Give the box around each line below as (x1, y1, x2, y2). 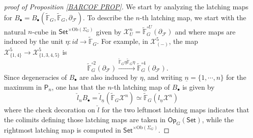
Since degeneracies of (4, 71, 67, 82)
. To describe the (83, 12, 134, 22)
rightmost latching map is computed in (4, 124, 121, 135)
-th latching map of (112, 81, 170, 92)
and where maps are (175, 26, 236, 36)
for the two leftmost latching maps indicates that (102, 104, 250, 115)
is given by (182, 81, 215, 92)
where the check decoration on (4, 104, 95, 115)
